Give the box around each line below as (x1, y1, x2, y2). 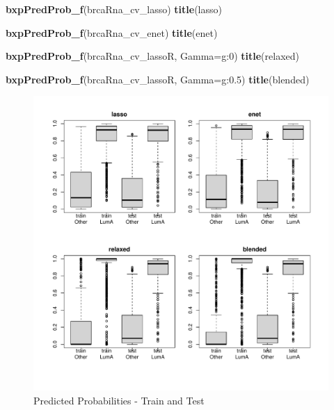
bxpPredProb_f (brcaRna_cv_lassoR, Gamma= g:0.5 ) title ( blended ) (6, 72, 310, 86)
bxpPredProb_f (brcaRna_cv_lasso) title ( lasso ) (6, 2, 222, 16)
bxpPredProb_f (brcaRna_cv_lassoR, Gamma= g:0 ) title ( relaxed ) (6, 49, 300, 63)
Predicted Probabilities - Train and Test (33, 393, 205, 407)
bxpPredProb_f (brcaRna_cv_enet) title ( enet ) (6, 25, 218, 40)
